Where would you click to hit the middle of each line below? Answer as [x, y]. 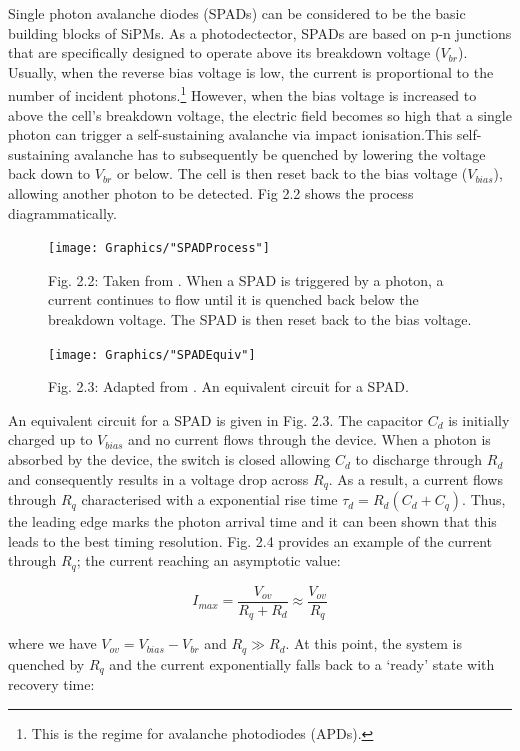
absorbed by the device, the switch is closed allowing [169, 459]
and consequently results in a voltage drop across [158, 478]
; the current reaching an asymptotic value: [208, 560]
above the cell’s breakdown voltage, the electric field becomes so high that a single [260, 114]
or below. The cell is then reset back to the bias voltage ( [292, 173]
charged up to [50, 439]
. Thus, [484, 499]
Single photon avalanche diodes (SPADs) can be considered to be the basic [237, 13]
